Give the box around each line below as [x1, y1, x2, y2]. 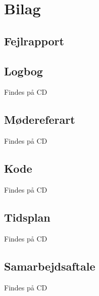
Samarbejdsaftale [4, 258, 95, 274]
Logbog [4, 63, 43, 78]
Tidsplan [4, 209, 51, 225]
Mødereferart [4, 112, 75, 127]
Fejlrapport [4, 33, 64, 48]
